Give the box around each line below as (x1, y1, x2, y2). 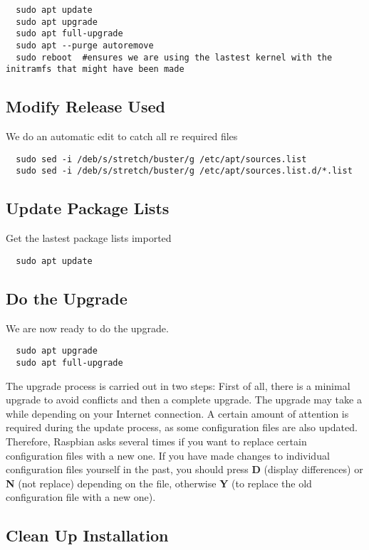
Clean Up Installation (6, 524, 169, 546)
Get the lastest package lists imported (6, 231, 172, 245)
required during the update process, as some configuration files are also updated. (6, 420, 358, 435)
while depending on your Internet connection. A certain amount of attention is (6, 406, 349, 421)
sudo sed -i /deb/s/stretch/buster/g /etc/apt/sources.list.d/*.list (16, 166, 353, 176)
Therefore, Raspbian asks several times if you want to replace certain (6, 433, 307, 448)
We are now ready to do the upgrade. (6, 320, 169, 335)
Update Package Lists (6, 197, 170, 219)
